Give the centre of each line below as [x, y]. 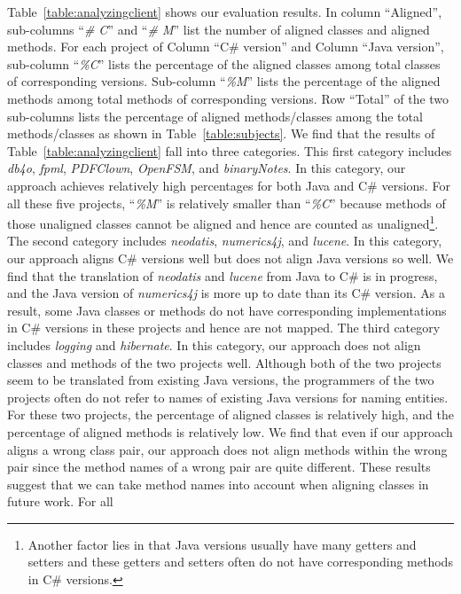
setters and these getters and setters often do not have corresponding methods [240, 562]
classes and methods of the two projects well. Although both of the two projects [224, 362]
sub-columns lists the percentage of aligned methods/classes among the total [215, 116]
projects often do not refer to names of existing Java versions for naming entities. [228, 397]
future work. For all [60, 501]
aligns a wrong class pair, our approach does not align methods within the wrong [227, 449]
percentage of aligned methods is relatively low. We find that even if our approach [230, 431]
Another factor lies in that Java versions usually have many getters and [222, 544]
